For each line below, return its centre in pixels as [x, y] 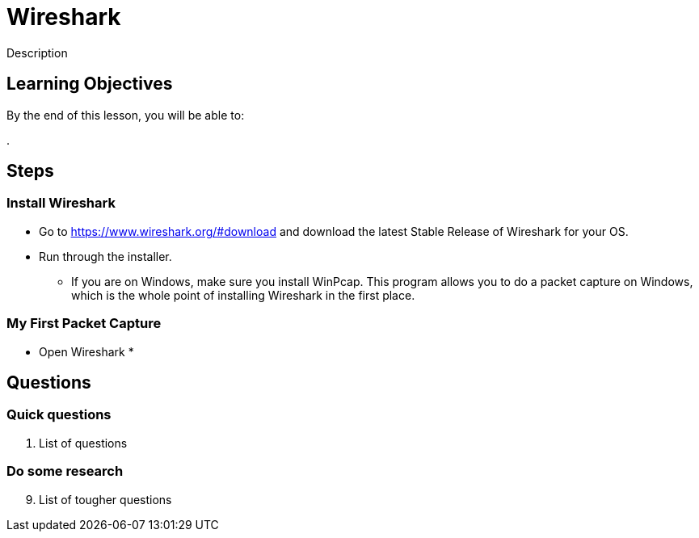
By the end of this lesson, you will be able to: [126, 115]
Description [37, 53]
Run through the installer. [105, 256]
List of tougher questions [105, 499]
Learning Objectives [90, 84]
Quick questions [59, 415]
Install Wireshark [61, 203]
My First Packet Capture [84, 324]
